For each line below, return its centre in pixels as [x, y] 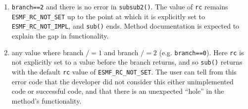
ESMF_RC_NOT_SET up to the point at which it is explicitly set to [108, 16]
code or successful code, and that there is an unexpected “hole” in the [118, 91]
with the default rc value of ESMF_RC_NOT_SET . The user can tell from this [124, 71]
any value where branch [48, 52]
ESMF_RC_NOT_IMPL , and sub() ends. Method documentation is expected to [125, 26]
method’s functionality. [47, 100]
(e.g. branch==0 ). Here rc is [201, 52]
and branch [121, 52]
